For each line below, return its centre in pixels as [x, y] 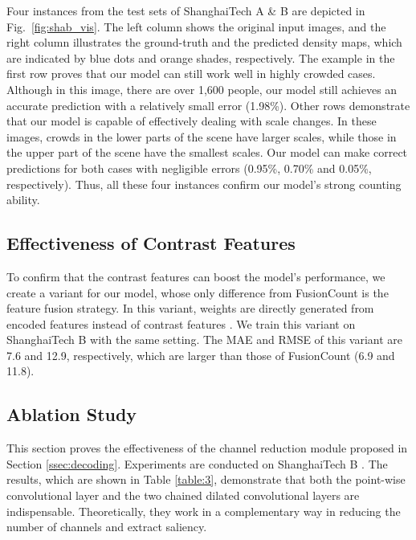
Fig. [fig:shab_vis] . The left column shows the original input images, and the [196, 26]
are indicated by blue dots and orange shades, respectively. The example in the [201, 57]
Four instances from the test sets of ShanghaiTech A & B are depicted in [186, 10]
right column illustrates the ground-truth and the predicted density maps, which [204, 42]
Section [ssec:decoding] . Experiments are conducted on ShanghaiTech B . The [197, 463]
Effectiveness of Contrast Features [151, 243]
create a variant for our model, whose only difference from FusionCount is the [198, 292]
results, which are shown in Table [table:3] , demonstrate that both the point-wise [206, 479]
